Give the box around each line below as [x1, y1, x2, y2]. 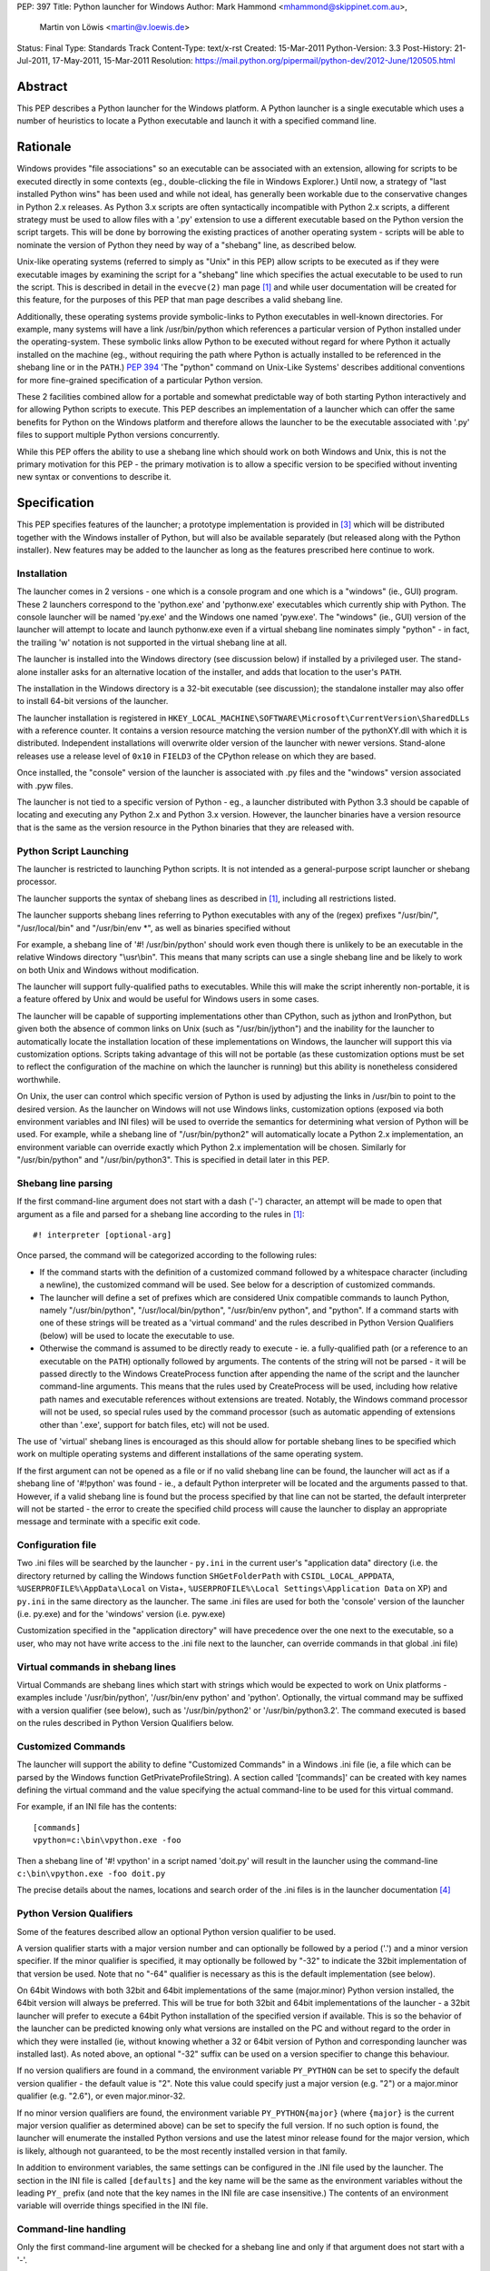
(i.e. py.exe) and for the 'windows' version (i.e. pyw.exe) [16, 1609, 226, 1619]
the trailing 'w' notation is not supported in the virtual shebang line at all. [16, 637, 288, 648]
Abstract [16, 78, 68, 94]
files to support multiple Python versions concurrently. [16, 430, 220, 441]
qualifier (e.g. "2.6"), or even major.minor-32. [16, 2090, 186, 2102]
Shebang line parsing [16, 1176, 113, 1189]
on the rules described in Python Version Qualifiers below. [16, 1718, 234, 1729]
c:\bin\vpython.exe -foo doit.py [16, 1868, 166, 1879]
